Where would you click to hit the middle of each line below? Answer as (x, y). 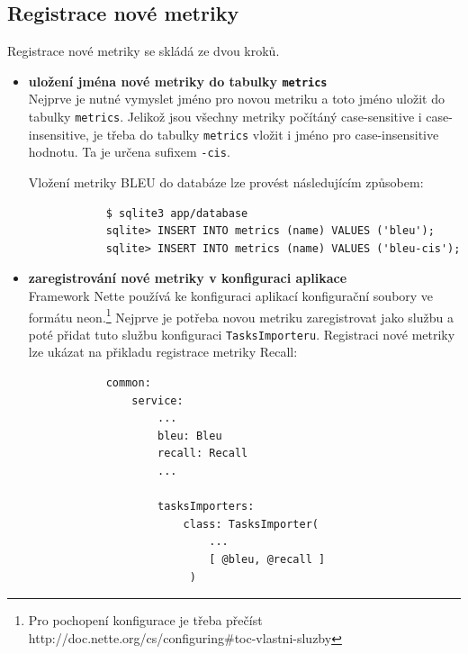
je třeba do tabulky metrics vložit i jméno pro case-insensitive (266, 134)
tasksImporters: (206, 507)
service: (157, 400)
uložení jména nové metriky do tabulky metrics (178, 81)
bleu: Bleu (189, 436)
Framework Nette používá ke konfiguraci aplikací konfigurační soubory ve (231, 295)
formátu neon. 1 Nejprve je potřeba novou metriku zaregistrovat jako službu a (241, 315)
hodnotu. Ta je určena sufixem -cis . (129, 152)
